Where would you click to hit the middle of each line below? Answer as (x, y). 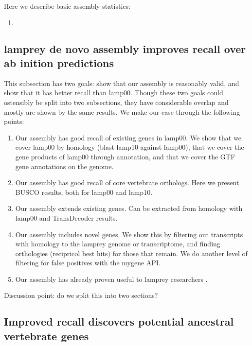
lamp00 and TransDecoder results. (66, 217)
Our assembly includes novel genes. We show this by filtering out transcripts (129, 234)
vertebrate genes (46, 336)
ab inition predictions (59, 62)
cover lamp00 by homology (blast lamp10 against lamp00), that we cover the (130, 147)
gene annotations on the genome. (64, 166)
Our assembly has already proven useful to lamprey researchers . (111, 279)
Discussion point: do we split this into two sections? (81, 295)
